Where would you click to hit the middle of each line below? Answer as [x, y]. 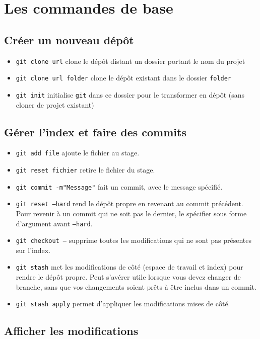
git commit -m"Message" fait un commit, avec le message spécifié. [119, 186]
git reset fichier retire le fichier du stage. [85, 169]
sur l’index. [33, 250]
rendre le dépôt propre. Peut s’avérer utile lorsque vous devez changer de [128, 277]
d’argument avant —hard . [54, 223]
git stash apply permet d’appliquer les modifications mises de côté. [123, 304]
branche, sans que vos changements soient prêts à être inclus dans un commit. [136, 286]
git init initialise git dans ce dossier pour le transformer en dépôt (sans [130, 94]
